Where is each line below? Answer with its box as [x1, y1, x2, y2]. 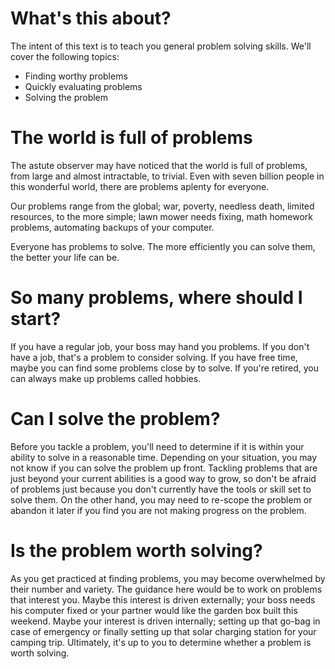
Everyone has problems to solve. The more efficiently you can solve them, [10, 240, 316, 252]
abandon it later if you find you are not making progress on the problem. [10, 504, 307, 516]
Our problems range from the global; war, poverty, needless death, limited [10, 200, 315, 212]
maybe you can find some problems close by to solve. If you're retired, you [10, 362, 319, 374]
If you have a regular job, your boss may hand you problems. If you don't [10, 340, 310, 352]
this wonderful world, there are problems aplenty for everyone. [10, 180, 270, 192]
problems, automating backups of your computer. [10, 221, 215, 233]
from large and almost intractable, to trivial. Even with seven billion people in [10, 170, 325, 182]
